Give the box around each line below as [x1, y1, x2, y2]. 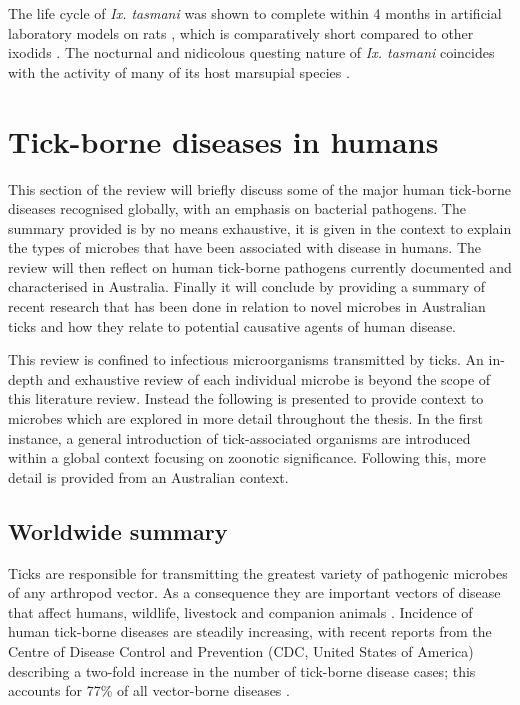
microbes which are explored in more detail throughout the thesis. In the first [8, 408, 483, 429]
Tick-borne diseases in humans [8, 120, 439, 161]
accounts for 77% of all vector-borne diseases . [8, 680, 290, 701]
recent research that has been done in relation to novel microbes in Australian [8, 296, 486, 317]
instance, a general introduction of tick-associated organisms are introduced [8, 427, 471, 448]
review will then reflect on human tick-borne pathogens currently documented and [8, 256, 512, 277]
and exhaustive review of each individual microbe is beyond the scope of [47, 368, 491, 389]
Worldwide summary [8, 515, 228, 546]
